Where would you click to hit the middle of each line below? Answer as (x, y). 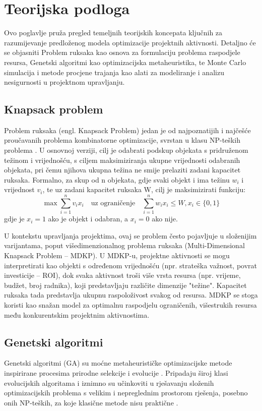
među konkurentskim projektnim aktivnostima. (77, 314)
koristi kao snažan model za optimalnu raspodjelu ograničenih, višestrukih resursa (130, 304)
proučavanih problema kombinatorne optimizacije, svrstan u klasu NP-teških (122, 140)
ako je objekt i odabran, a (88, 219)
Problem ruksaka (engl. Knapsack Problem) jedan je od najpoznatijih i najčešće (127, 130)
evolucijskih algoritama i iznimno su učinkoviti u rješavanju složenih (109, 383)
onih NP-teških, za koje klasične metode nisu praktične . (91, 402)
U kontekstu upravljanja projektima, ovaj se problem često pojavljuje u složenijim (130, 235)
